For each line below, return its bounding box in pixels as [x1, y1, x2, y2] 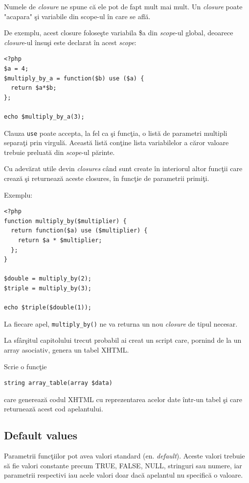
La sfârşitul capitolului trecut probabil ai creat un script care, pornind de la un [4, 335, 242, 345]
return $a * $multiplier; [18, 236, 102, 244]
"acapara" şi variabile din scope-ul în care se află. [4, 11, 151, 21]
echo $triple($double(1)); [4, 304, 91, 311]
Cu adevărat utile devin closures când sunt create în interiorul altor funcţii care [4, 163, 243, 174]
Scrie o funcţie [4, 361, 47, 371]
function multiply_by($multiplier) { [4, 217, 127, 225]
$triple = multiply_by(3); [4, 284, 91, 292]
